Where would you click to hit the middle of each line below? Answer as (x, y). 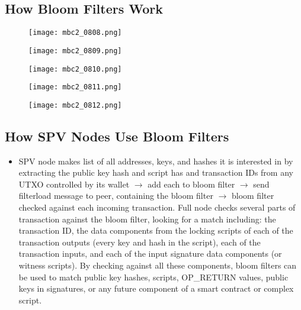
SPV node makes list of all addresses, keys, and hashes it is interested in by (156, 161)
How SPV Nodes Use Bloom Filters (117, 136)
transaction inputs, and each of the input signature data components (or (150, 254)
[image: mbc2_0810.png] (75, 69)
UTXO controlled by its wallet (74, 184)
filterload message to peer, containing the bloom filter (116, 196)
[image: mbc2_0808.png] (75, 33)
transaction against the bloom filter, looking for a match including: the (147, 219)
